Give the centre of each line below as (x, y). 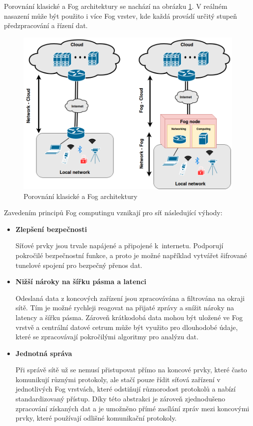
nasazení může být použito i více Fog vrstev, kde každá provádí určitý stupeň (121, 16)
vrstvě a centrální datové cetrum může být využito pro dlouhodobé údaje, (126, 327)
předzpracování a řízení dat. (46, 25)
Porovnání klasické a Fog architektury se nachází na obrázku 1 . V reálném (116, 6)
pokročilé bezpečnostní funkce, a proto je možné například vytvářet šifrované (131, 255)
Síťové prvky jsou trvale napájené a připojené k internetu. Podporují (119, 246)
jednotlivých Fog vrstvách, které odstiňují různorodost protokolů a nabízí (126, 389)
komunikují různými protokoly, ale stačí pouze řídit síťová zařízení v (118, 379)
